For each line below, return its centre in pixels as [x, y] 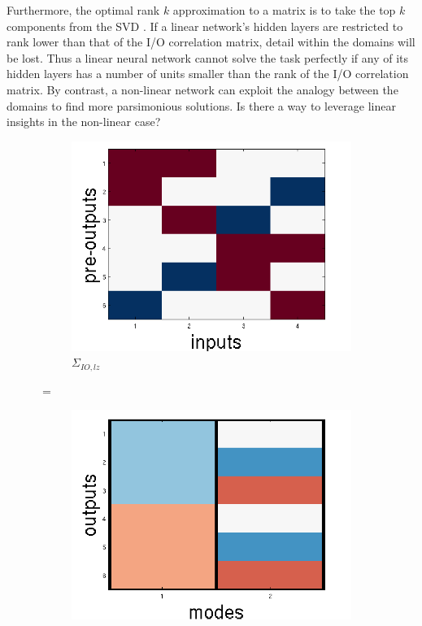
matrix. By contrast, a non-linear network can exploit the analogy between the [202, 89]
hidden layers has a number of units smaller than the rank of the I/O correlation [208, 74]
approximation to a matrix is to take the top [284, 10]
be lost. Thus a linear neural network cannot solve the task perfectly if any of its [208, 57]
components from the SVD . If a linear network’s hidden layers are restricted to [205, 26]
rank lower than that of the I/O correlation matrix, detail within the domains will [211, 42]
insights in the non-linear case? [84, 122]
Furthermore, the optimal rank [83, 10]
